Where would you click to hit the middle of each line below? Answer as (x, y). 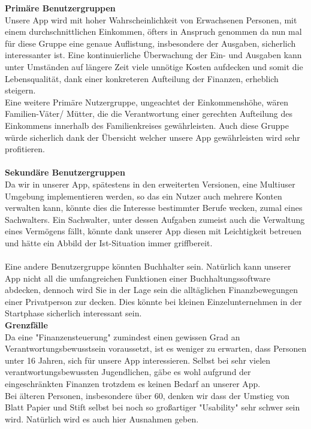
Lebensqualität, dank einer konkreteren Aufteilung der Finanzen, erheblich (142, 78)
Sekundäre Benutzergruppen (65, 172)
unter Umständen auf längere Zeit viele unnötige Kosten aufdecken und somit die (154, 66)
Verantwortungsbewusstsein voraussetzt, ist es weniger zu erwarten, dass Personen (156, 348)
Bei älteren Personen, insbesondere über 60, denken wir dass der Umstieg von (147, 395)
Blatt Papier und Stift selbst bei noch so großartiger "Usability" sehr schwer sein (153, 407)
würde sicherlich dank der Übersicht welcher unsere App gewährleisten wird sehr (153, 137)
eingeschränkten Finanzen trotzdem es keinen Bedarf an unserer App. (133, 383)
